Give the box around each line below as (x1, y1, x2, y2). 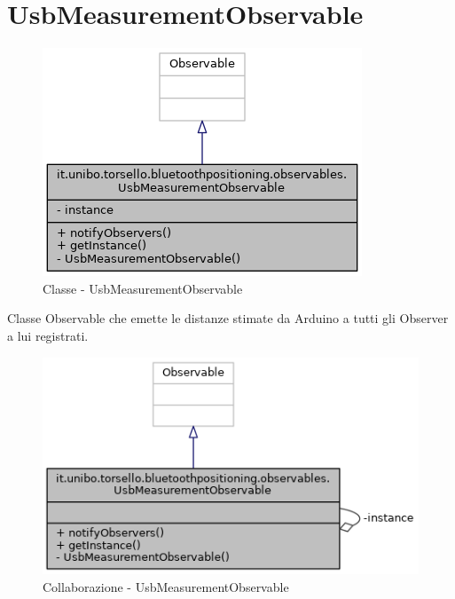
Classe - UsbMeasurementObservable (43, 279, 243, 297)
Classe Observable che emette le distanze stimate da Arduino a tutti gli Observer (7, 309, 449, 327)
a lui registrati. (7, 326, 89, 344)
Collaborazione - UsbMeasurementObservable (43, 577, 289, 595)
